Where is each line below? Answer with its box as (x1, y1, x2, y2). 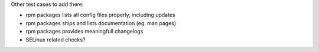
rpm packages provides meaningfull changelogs (25, 28, 144, 35)
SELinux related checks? (25, 36, 86, 43)
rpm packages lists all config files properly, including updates (25, 12, 175, 19)
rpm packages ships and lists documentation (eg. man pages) (25, 19, 177, 26)
